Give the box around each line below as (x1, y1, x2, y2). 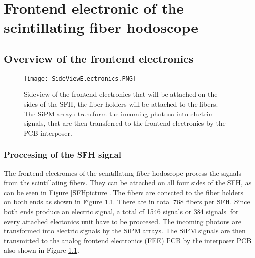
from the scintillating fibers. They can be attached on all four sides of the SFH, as (4, 177, 252, 188)
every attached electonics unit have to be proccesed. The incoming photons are (4, 216, 241, 226)
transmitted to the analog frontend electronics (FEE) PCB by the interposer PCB (4, 235, 252, 245)
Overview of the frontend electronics (4, 51, 194, 66)
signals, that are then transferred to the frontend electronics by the (24, 118, 226, 128)
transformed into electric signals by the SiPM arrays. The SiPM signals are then (4, 226, 246, 236)
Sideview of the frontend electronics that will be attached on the (24, 89, 218, 99)
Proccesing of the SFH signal (4, 148, 121, 161)
